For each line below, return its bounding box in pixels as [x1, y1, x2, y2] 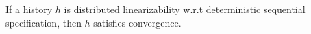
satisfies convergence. [93, 15, 182, 29]
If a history [5, 2, 53, 16]
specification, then [5, 15, 82, 29]
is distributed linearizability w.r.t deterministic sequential [64, 2, 306, 16]
